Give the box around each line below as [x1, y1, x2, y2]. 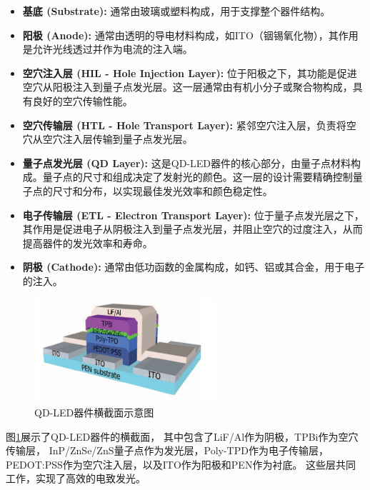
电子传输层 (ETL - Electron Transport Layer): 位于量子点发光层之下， [22, 207, 364, 222]
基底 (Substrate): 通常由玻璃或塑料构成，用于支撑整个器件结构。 [22, 4, 331, 18]
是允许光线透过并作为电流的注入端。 [22, 41, 193, 56]
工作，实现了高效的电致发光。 [6, 471, 146, 486]
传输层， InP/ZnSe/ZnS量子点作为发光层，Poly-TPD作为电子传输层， [6, 443, 329, 458]
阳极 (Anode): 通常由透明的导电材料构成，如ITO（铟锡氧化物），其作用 [22, 27, 359, 42]
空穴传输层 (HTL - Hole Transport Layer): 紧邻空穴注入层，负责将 [22, 117, 346, 132]
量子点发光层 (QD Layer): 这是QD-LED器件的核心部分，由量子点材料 [22, 155, 351, 170]
